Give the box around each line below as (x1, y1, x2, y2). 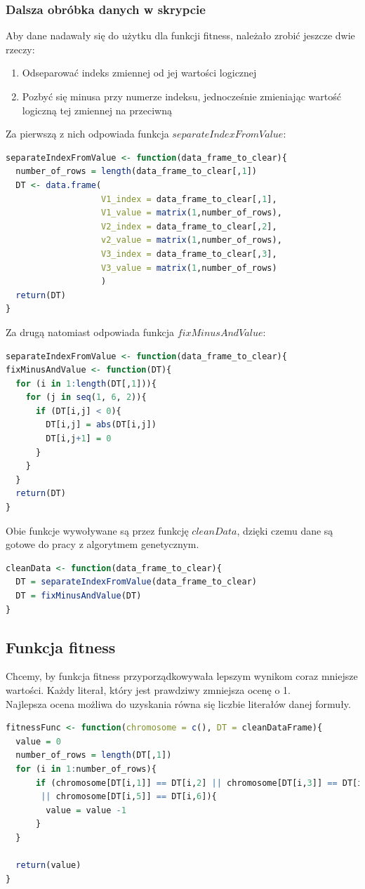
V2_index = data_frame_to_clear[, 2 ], (101, 221, 277, 232)
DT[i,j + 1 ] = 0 (46, 434, 112, 444)
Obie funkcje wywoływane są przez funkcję (6, 523, 189, 537)
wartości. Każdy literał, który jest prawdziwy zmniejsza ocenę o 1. (6, 682, 291, 697)
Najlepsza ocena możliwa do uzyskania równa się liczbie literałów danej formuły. (6, 696, 351, 711)
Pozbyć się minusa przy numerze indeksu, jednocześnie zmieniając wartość (22, 89, 341, 103)
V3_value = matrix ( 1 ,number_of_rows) (101, 262, 277, 273)
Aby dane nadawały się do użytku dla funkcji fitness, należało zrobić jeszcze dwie (6, 28, 355, 43)
